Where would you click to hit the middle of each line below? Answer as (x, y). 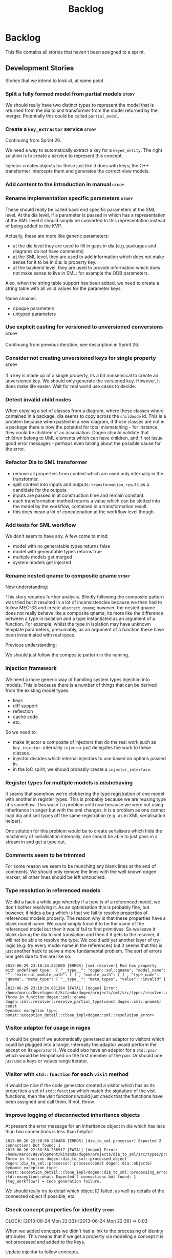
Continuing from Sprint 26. (33, 140)
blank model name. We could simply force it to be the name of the (75, 923)
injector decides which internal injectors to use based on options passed (89, 758)
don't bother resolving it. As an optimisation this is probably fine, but (78, 907)
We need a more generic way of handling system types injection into (78, 679)
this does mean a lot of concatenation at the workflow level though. (84, 512)
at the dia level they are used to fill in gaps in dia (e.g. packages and (84, 246)
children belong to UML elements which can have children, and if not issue (84, 438)
